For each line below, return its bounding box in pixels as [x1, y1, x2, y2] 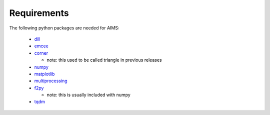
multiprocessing [34, 78, 67, 84]
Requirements [9, 7, 69, 18]
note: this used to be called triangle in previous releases [46, 57, 162, 63]
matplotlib [34, 71, 55, 77]
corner [34, 50, 48, 56]
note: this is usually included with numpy [46, 92, 131, 98]
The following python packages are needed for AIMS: [9, 25, 119, 31]
